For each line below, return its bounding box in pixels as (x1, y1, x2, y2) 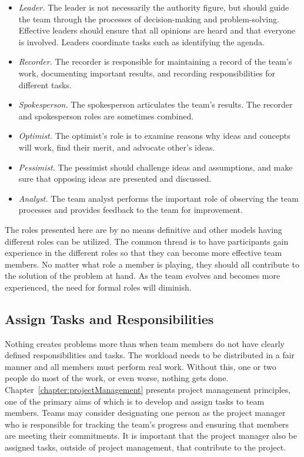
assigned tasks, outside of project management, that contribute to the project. (5, 441, 286, 453)
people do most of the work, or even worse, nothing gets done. (5, 372, 229, 384)
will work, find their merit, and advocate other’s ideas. (18, 141, 215, 153)
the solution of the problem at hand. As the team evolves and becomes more (5, 269, 280, 282)
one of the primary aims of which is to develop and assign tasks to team (5, 395, 265, 407)
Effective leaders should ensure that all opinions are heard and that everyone (18, 24, 295, 36)
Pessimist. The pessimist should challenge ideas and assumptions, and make (18, 161, 293, 173)
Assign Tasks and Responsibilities (5, 309, 214, 328)
